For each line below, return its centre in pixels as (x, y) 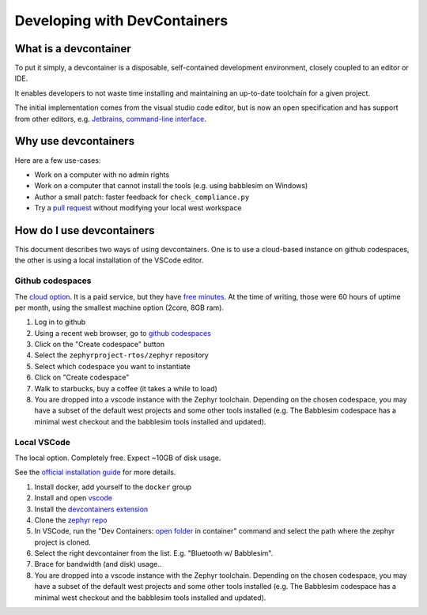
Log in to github (60, 322)
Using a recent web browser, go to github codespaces (123, 333)
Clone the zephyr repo (71, 520)
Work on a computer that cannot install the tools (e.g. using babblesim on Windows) (171, 186)
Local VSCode (42, 442)
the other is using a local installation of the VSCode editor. (109, 260)
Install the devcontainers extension (91, 509)
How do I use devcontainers (85, 230)
